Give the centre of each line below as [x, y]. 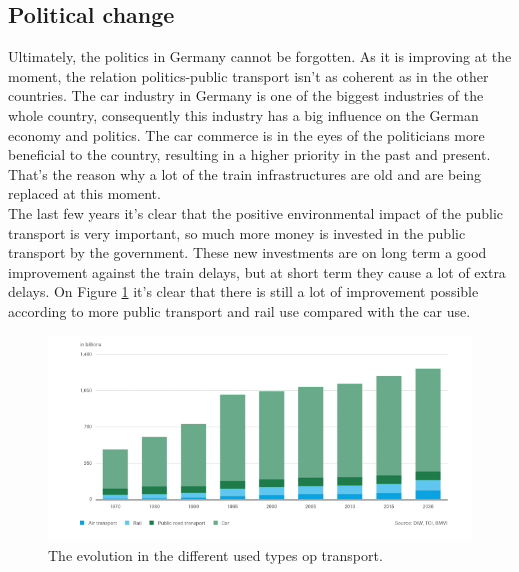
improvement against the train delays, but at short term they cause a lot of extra [257, 271]
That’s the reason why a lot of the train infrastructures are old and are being [245, 173]
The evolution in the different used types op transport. [215, 554]
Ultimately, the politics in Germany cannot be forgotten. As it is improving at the [260, 56]
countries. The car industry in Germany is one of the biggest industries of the [246, 95]
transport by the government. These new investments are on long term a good [247, 252]
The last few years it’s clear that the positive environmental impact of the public [256, 212]
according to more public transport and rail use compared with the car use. [239, 310]
